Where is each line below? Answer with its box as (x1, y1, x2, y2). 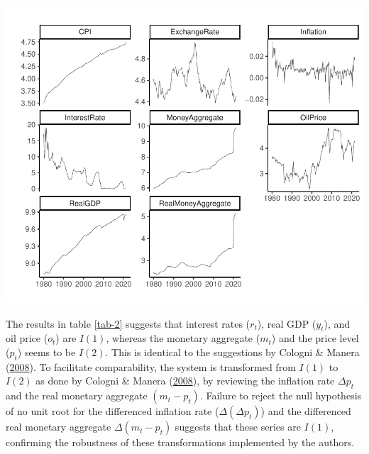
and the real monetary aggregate (6, 388, 148, 403)
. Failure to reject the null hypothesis (199, 388, 362, 403)
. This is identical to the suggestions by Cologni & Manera (105, 344, 360, 359)
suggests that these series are (175, 419, 301, 434)
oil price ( (6, 331, 48, 345)
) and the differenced (260, 404, 351, 419)
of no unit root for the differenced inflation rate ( (6, 404, 219, 419)
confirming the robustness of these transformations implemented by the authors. (6, 435, 355, 450)
